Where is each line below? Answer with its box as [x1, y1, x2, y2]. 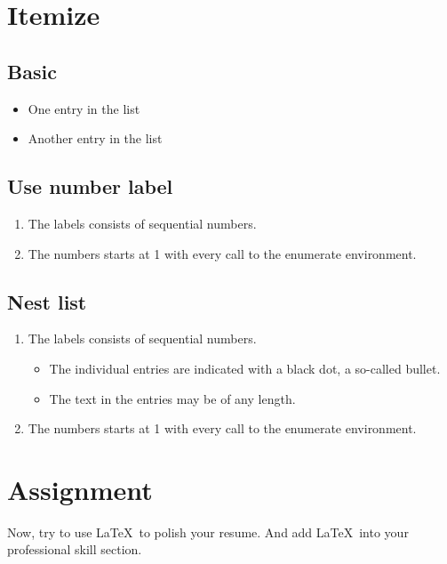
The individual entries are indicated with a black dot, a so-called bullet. [49, 359, 441, 377]
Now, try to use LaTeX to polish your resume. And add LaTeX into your [7, 522, 409, 541]
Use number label [7, 173, 173, 200]
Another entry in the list [28, 129, 163, 148]
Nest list [7, 287, 87, 315]
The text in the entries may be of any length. [49, 389, 296, 407]
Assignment [7, 471, 153, 507]
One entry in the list [28, 99, 140, 117]
